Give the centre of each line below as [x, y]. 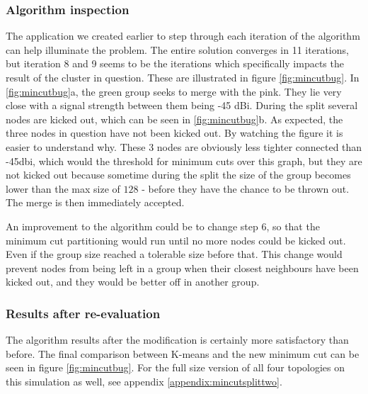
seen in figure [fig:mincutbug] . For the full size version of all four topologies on [176, 367]
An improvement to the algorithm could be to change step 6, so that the [163, 226]
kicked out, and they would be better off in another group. [133, 282]
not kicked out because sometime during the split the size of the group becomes [178, 175]
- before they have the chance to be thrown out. [246, 188]
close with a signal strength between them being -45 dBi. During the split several [182, 105]
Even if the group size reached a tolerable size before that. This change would [174, 254]
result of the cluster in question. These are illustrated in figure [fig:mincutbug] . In [183, 77]
